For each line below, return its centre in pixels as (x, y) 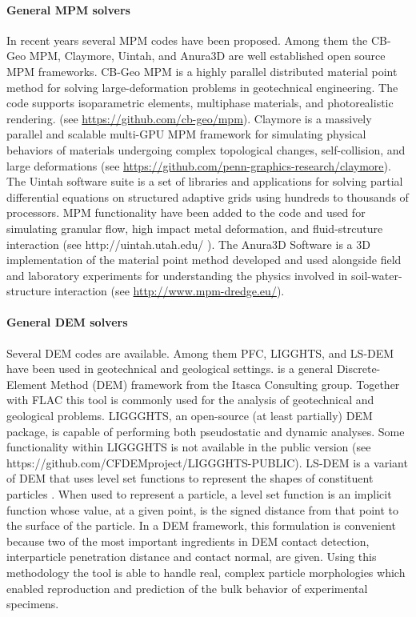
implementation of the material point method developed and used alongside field (204, 260)
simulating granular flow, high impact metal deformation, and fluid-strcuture (195, 228)
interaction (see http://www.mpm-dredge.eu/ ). (170, 291)
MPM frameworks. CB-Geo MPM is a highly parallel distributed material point (202, 71)
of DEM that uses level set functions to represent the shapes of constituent (190, 478)
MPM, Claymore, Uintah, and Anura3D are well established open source (207, 56)
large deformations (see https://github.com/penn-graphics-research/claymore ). (199, 165)
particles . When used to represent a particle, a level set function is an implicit (199, 494)
